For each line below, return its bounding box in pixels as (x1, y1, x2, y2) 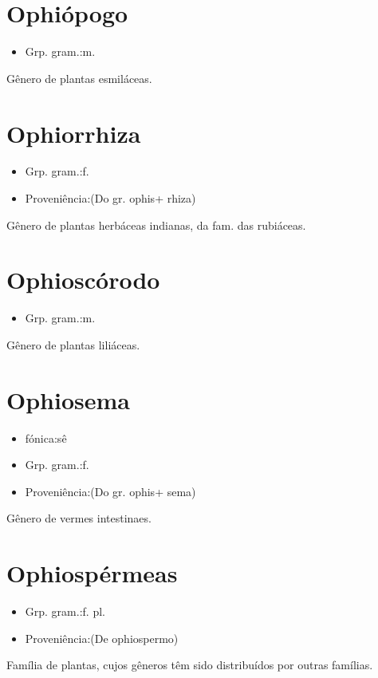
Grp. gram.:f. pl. (25, 603, 105, 620)
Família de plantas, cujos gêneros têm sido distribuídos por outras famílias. (6, 656, 373, 673)
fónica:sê (25, 429, 67, 446)
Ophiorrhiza (6, 116, 141, 149)
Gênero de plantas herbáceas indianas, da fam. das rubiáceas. (6, 216, 306, 233)
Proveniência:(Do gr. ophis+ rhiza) (25, 190, 196, 207)
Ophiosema (6, 383, 130, 416)
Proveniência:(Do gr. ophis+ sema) (25, 483, 196, 499)
